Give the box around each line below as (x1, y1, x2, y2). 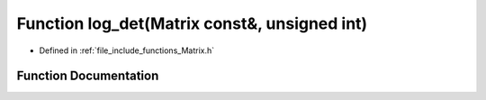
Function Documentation (16, 68, 159, 84)
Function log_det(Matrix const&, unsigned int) (16, 14, 368, 33)
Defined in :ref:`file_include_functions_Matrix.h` (39, 45, 215, 56)
